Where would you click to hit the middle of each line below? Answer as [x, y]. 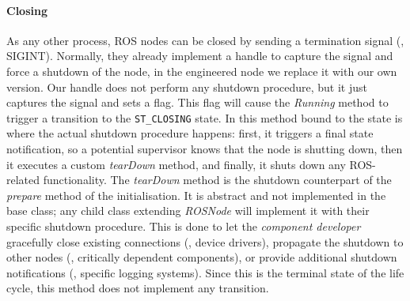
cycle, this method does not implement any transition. [138, 288]
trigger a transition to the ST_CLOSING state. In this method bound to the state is [205, 117]
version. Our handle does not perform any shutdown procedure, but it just [187, 87]
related [23, 180]
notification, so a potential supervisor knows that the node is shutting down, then [205, 149]
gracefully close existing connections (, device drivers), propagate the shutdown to [205, 241]
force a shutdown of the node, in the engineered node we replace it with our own [202, 71]
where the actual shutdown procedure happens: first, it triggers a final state [190, 133]
